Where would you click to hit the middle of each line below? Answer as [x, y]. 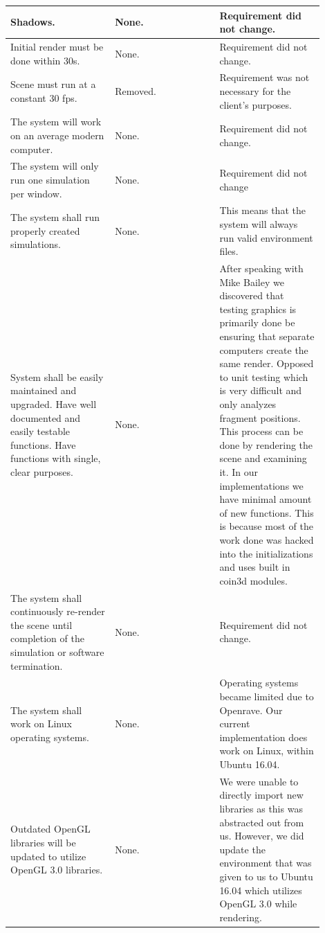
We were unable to [259, 781]
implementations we [261, 485]
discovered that [252, 295]
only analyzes [248, 404]
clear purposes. [42, 472]
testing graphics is [258, 309]
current [235, 723]
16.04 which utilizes [261, 890]
